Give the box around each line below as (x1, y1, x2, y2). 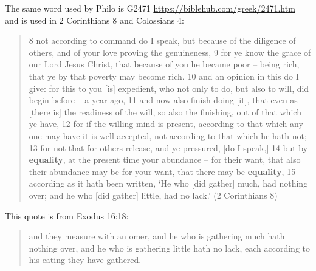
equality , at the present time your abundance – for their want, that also (29, 153, 301, 166)
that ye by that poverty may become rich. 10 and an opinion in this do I (29, 69, 299, 82)
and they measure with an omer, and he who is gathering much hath (29, 230, 285, 242)
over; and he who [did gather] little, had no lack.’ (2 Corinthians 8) (29, 188, 278, 201)
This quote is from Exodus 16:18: (5, 209, 129, 222)
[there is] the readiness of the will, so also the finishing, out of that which (29, 105, 301, 118)
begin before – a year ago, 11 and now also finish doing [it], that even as (29, 94, 298, 106)
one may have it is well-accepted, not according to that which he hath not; (29, 129, 307, 142)
